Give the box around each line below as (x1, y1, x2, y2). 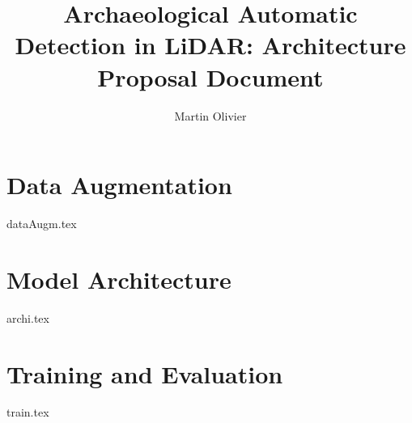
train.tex (6, 404, 49, 421)
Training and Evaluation (6, 357, 283, 390)
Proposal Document (97, 60, 324, 93)
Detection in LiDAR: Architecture (15, 28, 406, 61)
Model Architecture (6, 262, 231, 295)
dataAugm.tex (6, 215, 77, 232)
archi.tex (6, 309, 49, 326)
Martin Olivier (174, 107, 247, 124)
